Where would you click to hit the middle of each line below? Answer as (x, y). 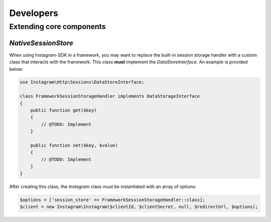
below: (16, 69)
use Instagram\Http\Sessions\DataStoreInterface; (82, 82)
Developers (34, 13)
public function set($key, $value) (74, 145)
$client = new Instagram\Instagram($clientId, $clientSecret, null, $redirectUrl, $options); (139, 206)
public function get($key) (64, 110)
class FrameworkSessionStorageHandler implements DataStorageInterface (110, 96)
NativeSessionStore (41, 43)
